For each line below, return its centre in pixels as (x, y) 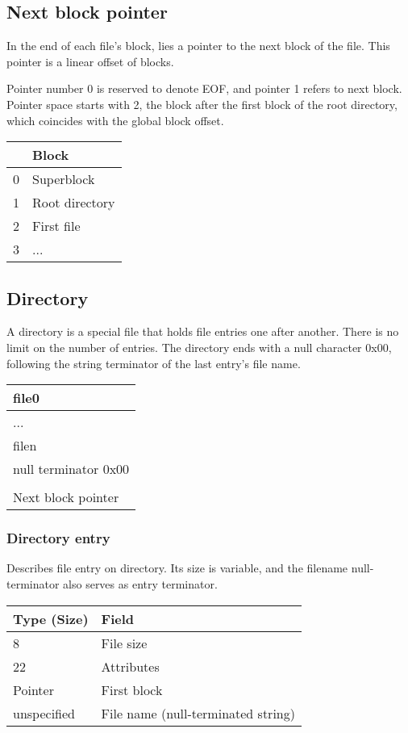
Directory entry (58, 538)
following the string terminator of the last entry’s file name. (154, 363)
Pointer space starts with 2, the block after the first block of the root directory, (202, 104)
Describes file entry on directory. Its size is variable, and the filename (177, 568)
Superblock (64, 179)
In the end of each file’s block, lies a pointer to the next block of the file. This (198, 46)
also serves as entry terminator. (140, 583)
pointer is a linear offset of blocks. (90, 61)
